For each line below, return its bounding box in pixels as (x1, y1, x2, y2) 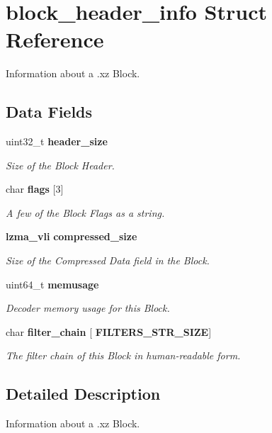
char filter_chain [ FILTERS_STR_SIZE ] (6, 324, 212, 339)
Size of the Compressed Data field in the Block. (6, 253, 210, 268)
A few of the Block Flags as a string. (6, 205, 165, 220)
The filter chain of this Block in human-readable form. (6, 348, 241, 363)
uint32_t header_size (6, 134, 108, 149)
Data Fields (6, 101, 93, 123)
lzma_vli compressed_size (6, 229, 137, 244)
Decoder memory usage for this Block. (6, 300, 170, 315)
